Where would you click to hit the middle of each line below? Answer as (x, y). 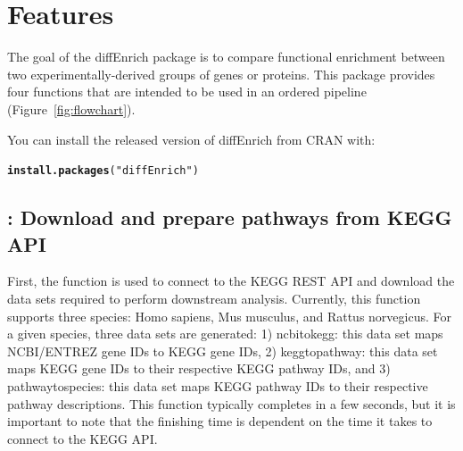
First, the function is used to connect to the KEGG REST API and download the (231, 281)
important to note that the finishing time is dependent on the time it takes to (220, 421)
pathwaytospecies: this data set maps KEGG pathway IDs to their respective (218, 385)
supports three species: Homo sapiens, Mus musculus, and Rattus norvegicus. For (229, 316)
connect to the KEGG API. (83, 438)
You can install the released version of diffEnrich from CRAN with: (191, 139)
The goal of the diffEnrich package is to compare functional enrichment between (226, 57)
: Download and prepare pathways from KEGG (230, 217)
